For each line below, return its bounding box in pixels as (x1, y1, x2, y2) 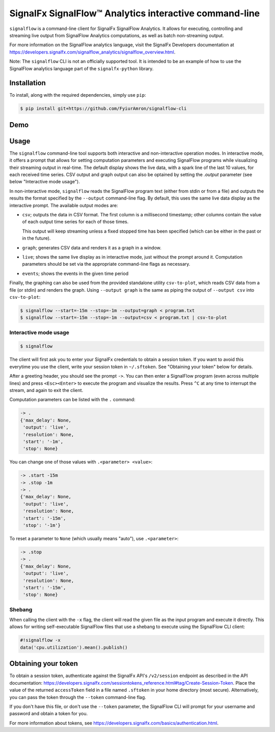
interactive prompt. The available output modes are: (9, 202, 118, 208)
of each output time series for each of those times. (22, 219, 129, 225)
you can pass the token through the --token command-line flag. (9, 694, 146, 700)
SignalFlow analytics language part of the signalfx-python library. (9, 65, 154, 71)
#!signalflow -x (20, 637, 61, 643)
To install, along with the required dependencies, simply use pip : (9, 92, 146, 98)
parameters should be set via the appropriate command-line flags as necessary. (22, 261, 190, 267)
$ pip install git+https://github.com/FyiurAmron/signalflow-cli (20, 106, 187, 111)
